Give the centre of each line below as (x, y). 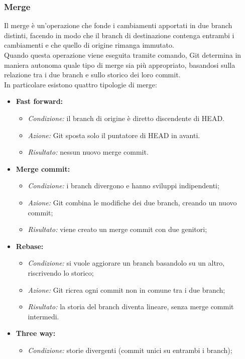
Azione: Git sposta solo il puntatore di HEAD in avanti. (114, 135)
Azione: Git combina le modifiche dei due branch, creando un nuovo (132, 202)
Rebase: (30, 246)
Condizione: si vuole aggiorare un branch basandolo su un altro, (126, 263)
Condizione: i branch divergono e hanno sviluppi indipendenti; (124, 186)
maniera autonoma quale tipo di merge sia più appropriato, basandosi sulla (120, 65)
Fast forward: (39, 101)
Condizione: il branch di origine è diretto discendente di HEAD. (126, 118)
